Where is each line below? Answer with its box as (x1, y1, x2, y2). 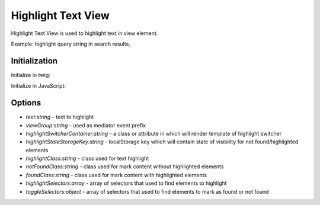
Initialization (11, 56, 58, 66)
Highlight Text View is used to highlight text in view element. (11, 30, 158, 37)
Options (11, 98, 41, 108)
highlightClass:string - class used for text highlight (25, 155, 149, 162)
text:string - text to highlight (25, 113, 94, 121)
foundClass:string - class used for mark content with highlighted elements (25, 171, 207, 178)
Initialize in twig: (11, 71, 50, 78)
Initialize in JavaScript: (11, 82, 66, 89)
